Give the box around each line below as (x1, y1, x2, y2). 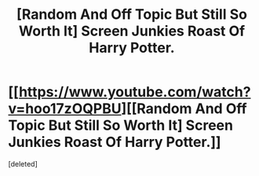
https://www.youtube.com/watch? (18, 83, 251, 101)
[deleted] (8, 159, 38, 168)
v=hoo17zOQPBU (8, 100, 122, 118)
